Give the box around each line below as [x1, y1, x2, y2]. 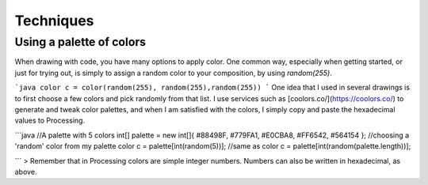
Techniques [14, 12, 94, 29]
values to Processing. [14, 115, 86, 126]
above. [14, 167, 37, 176]
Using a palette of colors [14, 35, 147, 49]
